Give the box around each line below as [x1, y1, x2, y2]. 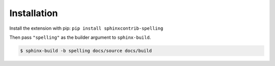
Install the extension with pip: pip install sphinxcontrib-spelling [9, 25, 163, 31]
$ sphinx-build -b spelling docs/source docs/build [20, 48, 152, 53]
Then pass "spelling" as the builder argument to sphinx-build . [9, 34, 151, 40]
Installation [9, 8, 58, 19]
